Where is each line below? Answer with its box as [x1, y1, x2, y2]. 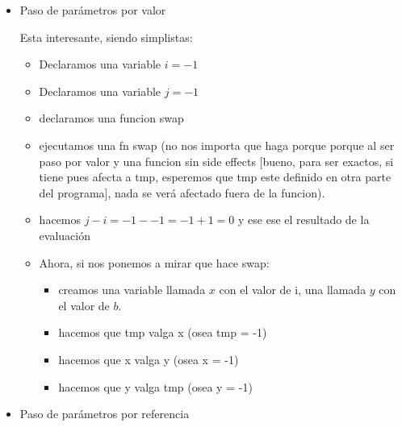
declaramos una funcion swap [39, 110, 184, 126]
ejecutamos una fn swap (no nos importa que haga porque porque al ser [39, 136, 395, 153]
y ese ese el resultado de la [238, 211, 370, 228]
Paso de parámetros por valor [19, 2, 166, 18]
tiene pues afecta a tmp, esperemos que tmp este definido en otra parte [39, 168, 392, 185]
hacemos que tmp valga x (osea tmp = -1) [58, 324, 267, 341]
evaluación [39, 226, 90, 243]
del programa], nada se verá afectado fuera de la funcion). [39, 184, 325, 201]
